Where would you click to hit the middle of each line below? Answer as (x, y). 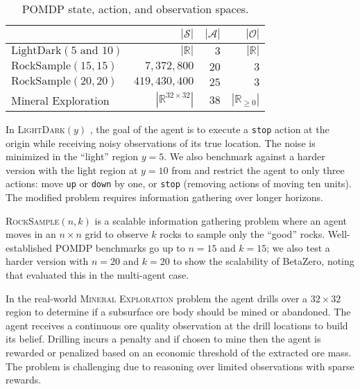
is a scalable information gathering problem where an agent (221, 220)
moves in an (31, 234)
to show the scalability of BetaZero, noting (264, 261)
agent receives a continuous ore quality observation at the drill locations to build (177, 325)
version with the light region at (72, 170)
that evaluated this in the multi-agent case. (97, 275)
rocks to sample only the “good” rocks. (242, 234)
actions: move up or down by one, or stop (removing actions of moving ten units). (179, 183)
